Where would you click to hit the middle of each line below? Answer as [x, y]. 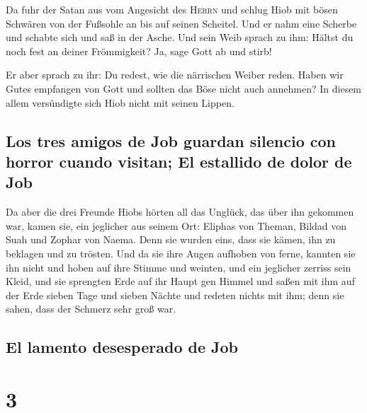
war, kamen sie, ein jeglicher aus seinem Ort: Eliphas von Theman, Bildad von [176, 225]
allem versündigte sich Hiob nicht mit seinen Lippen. [120, 102]
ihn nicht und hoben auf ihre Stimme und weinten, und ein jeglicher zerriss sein [179, 267]
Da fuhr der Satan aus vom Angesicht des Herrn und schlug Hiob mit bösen [172, 9]
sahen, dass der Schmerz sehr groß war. [91, 309]
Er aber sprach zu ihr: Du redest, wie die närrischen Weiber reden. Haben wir [175, 75]
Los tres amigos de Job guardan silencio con [171, 140]
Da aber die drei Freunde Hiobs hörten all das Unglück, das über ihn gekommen [180, 212]
